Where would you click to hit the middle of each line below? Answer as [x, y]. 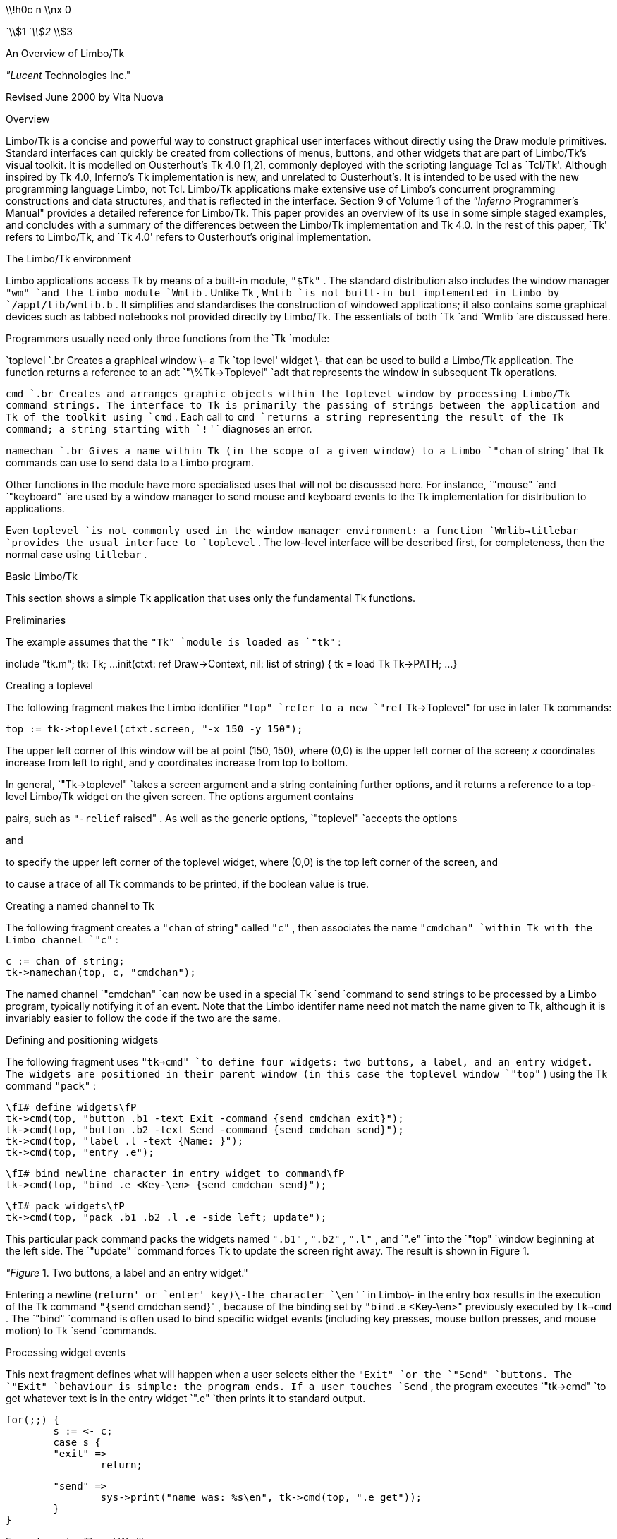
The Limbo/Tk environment [69, 259]
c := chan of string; [65, 961]
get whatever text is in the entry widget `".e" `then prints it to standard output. [186, 1398]
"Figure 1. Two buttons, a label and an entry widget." [127, 1273]
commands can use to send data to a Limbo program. [130, 463]
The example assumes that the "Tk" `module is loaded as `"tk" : [173, 642]
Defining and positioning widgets [82, 1040]
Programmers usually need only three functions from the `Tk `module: [168, 338]
